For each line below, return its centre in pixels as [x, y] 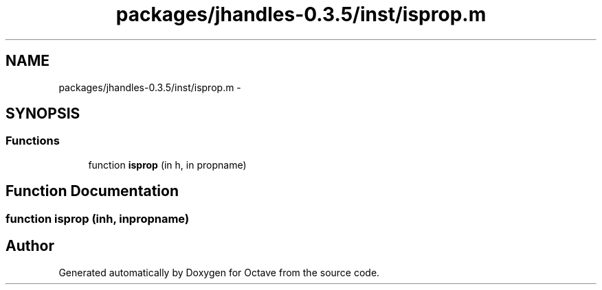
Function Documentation [92, 191]
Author [30, 246]
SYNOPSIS [43, 114]
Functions [33, 141]
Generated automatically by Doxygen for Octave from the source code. [219, 272]
